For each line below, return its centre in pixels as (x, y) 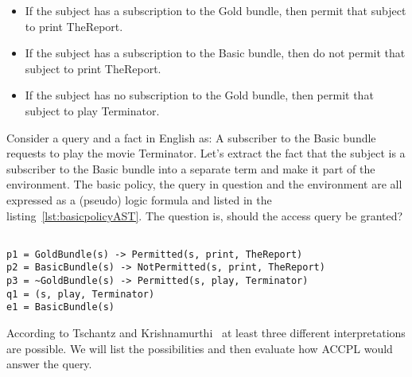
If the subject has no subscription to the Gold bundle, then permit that (199, 95)
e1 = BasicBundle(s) (61, 307)
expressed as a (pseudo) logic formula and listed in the (139, 199)
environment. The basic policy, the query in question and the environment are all (204, 184)
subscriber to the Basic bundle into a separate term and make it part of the (191, 168)
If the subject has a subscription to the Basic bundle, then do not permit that (215, 53)
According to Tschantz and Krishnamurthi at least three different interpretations (206, 333)
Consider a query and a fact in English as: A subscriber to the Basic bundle (191, 137)
